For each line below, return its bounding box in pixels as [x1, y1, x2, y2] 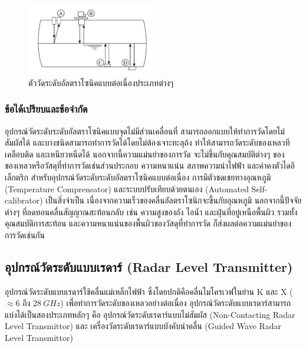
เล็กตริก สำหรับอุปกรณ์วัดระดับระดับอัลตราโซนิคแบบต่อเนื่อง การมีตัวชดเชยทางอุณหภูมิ [5, 170, 271, 183]
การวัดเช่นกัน [5, 228, 45, 241]
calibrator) [5, 194, 43, 206]
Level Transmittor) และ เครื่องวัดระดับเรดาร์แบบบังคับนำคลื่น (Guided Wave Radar [5, 320, 282, 332]
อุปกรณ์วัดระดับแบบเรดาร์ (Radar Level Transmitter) [5, 257, 293, 275]
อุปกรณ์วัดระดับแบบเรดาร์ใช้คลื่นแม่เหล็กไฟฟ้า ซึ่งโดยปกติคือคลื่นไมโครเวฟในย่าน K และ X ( [5, 285, 293, 297]
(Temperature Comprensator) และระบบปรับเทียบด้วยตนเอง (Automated [5, 182, 249, 195]
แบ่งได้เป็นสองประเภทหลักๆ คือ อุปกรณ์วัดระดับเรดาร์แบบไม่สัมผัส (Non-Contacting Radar [5, 308, 295, 320]
